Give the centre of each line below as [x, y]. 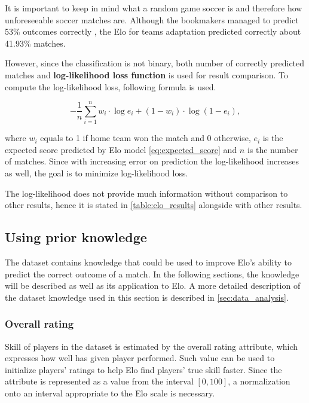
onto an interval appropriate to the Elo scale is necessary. [110, 393]
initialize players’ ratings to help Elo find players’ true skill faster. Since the [143, 369]
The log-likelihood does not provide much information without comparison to [146, 193]
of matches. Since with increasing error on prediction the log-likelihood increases [152, 161]
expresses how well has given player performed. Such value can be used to [140, 358]
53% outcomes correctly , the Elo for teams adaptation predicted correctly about [153, 31]
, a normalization [259, 381]
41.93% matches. [35, 43]
